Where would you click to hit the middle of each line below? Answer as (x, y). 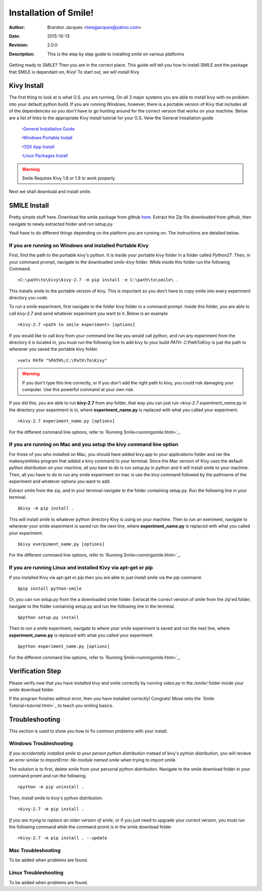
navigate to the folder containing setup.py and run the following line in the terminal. (92, 606)
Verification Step (35, 671)
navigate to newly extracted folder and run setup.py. (61, 224)
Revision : (19, 45)
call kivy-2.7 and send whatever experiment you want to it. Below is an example (89, 313)
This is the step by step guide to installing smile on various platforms (116, 54)
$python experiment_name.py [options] (64, 646)
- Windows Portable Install (47, 138)
